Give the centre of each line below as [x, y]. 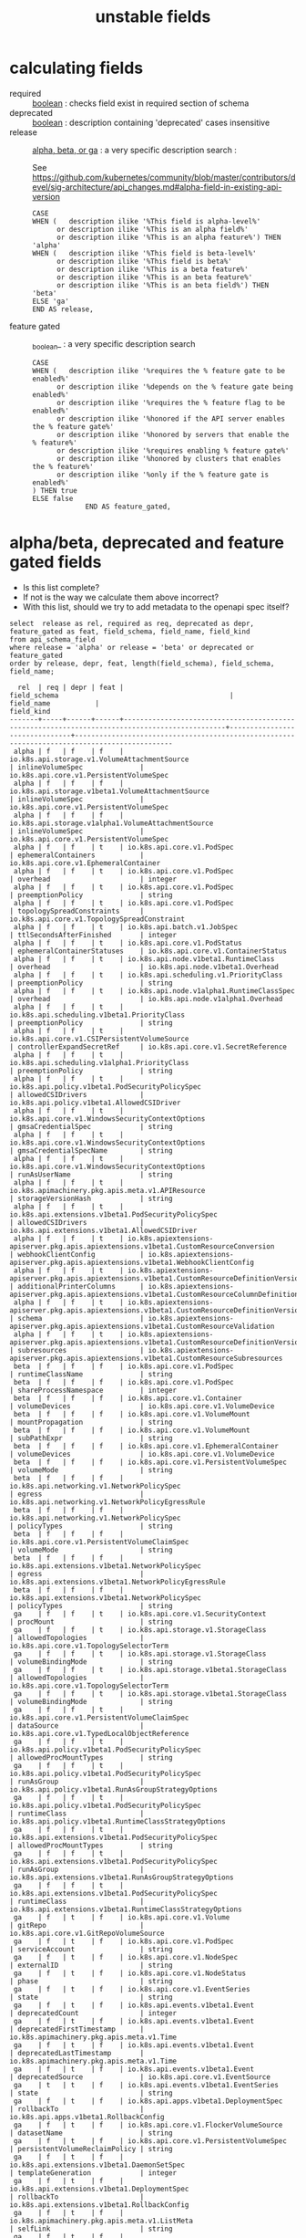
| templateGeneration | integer [93, 2173]
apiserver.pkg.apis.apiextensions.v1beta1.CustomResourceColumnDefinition [154, 1294]
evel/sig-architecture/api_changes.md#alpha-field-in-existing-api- [157, 187]
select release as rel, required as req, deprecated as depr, [132, 623]
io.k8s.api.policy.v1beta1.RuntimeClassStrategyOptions [117, 1821]
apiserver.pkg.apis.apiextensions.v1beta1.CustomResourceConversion [142, 1246]
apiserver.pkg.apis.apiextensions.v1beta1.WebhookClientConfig [132, 1262]
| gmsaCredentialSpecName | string [91, 1150]
